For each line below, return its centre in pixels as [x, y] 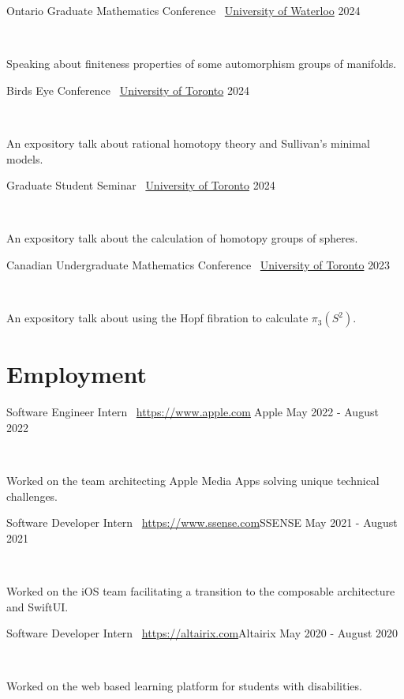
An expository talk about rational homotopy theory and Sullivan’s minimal [188, 143]
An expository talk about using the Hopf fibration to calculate [157, 318]
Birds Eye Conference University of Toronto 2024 [128, 90]
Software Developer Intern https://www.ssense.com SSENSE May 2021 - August [202, 522]
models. [25, 158]
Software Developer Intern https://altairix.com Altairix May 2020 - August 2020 [202, 633]
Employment [77, 374]
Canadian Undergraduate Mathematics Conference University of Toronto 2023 [198, 264]
